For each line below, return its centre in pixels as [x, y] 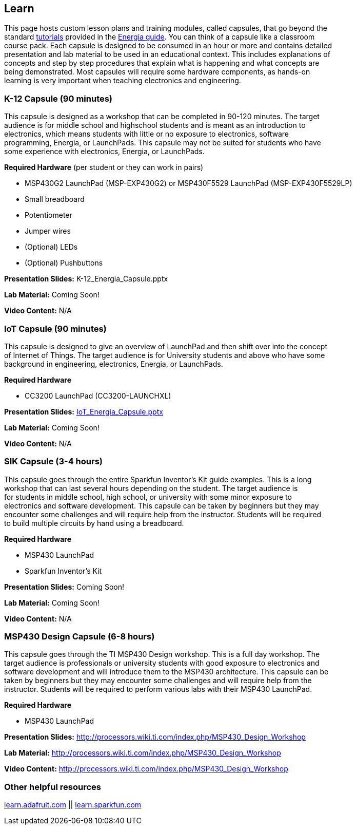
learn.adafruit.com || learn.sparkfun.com [73, 805]
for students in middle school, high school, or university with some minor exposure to [148, 497]
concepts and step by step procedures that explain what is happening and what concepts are [162, 63]
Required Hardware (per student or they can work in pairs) [104, 167]
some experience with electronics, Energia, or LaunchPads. [104, 152]
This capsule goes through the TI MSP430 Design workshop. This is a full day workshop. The [162, 654]
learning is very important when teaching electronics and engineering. [123, 81]
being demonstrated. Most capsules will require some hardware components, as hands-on [157, 72]
